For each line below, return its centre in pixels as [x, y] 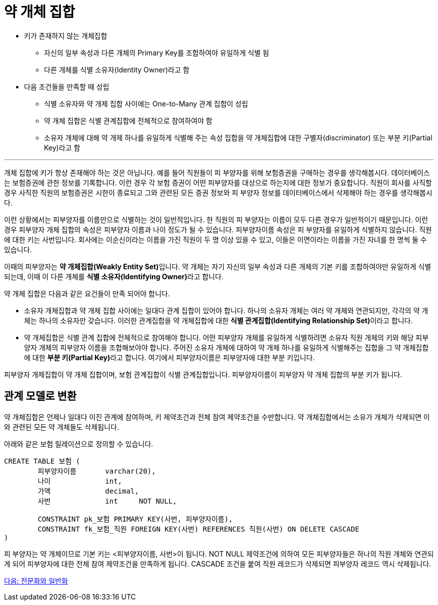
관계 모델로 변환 [40, 396]
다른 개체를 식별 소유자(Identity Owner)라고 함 [117, 69]
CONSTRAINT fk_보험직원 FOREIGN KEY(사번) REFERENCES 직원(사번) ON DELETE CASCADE [198, 529]
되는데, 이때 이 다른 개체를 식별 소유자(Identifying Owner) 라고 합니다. [114, 276]
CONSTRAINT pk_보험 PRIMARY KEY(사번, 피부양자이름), [135, 519]
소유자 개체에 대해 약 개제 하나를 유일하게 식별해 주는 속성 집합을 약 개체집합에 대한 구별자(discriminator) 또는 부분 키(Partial [238, 137]
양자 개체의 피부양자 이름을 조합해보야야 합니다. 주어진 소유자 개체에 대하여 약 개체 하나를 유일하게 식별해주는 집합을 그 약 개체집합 [226, 347]
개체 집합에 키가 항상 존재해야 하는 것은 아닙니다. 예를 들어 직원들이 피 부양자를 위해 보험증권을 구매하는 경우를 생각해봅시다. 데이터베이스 [217, 172]
